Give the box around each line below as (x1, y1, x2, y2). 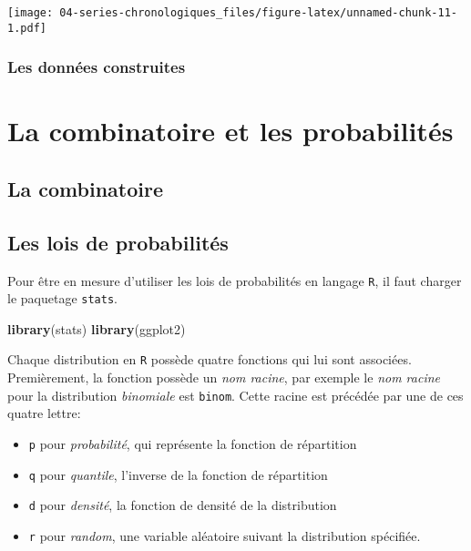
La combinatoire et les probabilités (7, 112, 454, 149)
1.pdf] (7, 21, 46, 35)
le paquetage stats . (7, 289, 118, 308)
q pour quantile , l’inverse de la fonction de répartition (28, 464, 328, 484)
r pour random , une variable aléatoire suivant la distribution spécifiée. (28, 525, 421, 545)
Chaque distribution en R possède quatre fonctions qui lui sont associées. (7, 350, 412, 369)
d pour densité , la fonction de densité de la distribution (28, 495, 337, 515)
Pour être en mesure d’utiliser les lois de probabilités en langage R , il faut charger (7, 270, 462, 290)
